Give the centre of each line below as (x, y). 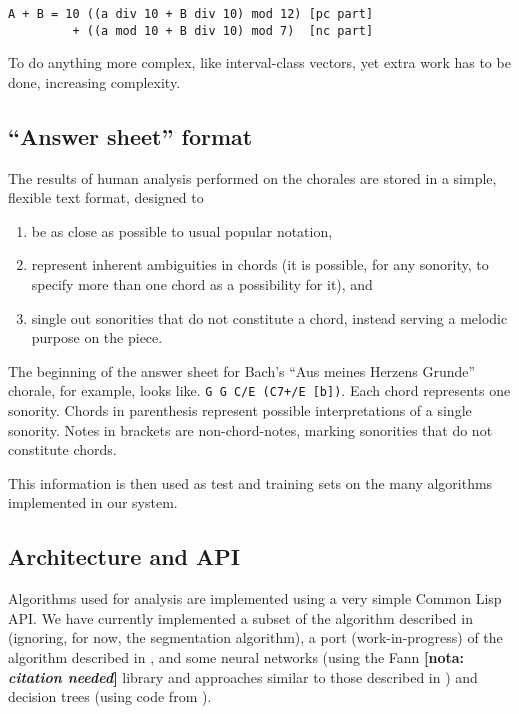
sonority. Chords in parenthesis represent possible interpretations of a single (240, 410)
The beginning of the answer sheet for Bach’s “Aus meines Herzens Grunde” (242, 370)
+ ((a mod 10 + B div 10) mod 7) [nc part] (223, 30)
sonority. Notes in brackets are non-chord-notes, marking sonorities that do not (250, 429)
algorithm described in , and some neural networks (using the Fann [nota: (236, 657)
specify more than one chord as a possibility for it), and (202, 284)
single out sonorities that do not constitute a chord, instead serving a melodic (269, 317)
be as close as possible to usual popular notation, (182, 230)
